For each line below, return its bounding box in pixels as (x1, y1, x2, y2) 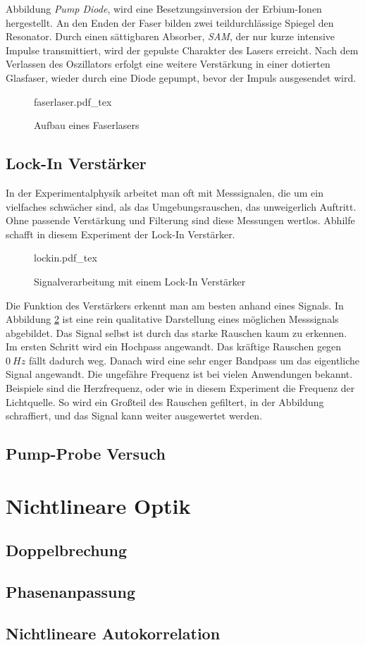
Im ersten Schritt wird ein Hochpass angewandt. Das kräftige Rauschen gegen (6, 339, 342, 354)
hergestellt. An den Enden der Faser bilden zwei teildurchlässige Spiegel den (6, 15, 334, 30)
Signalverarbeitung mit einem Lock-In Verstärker (34, 274, 246, 288)
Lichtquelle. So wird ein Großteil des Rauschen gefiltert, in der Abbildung (6, 394, 324, 409)
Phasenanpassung (6, 581, 135, 603)
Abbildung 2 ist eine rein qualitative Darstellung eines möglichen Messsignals (6, 312, 339, 326)
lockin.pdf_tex (34, 250, 97, 265)
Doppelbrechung (6, 539, 128, 561)
